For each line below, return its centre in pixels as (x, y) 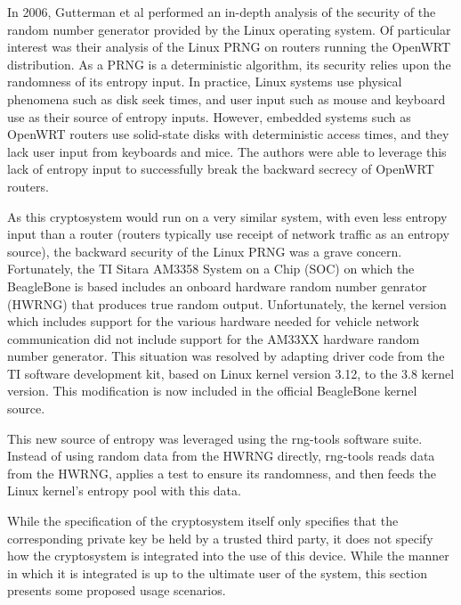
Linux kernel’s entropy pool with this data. (124, 491)
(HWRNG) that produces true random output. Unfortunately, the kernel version (227, 303)
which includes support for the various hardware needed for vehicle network (213, 321)
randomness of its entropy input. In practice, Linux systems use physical (205, 82)
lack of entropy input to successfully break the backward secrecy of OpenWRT (221, 169)
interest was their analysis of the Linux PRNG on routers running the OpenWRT (229, 47)
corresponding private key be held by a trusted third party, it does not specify (220, 538)
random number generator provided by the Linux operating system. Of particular (229, 29)
